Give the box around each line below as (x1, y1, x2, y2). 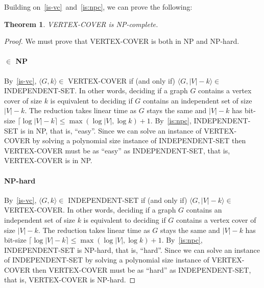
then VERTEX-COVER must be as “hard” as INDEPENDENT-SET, (32, 264, 251, 275)
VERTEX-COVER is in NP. (4, 155, 92, 166)
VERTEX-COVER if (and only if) (68, 75, 176, 86)
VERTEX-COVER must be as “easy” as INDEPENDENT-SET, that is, (4, 145, 230, 155)
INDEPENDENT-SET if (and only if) (68, 194, 187, 205)
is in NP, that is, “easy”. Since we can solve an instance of (20, 125, 202, 136)
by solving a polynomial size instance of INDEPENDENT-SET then (32, 135, 246, 146)
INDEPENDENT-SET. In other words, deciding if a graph (4, 85, 188, 96)
